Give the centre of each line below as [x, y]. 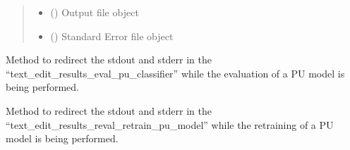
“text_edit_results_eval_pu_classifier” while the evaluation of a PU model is [175, 73]
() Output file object [95, 12]
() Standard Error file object [112, 36]
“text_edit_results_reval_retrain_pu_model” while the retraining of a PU [170, 124]
